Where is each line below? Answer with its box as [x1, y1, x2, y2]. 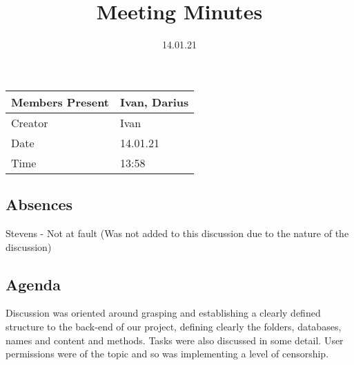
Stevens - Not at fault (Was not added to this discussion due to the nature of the [6, 225, 349, 240]
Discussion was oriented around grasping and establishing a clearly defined [6, 306, 321, 320]
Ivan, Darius [120, 93, 189, 110]
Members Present [11, 93, 110, 110]
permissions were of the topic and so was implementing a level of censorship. [6, 346, 329, 361]
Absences [6, 194, 73, 215]
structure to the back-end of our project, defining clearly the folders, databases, [6, 319, 342, 333]
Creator [11, 114, 48, 131]
